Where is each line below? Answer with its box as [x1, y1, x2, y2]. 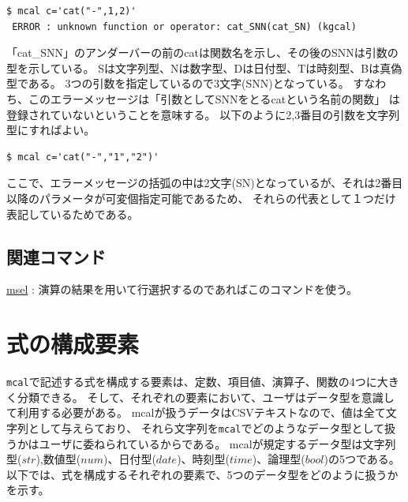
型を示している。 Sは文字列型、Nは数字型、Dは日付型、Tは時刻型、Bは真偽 [6, 59, 402, 76]
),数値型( [36, 451, 81, 467]
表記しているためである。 [6, 205, 139, 222]
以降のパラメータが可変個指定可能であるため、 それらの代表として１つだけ [6, 189, 396, 206]
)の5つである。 [324, 451, 400, 467]
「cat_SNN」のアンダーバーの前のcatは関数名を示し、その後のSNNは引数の [6, 44, 399, 61]
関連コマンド [6, 244, 106, 268]
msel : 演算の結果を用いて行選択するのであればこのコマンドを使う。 [6, 281, 358, 298]
